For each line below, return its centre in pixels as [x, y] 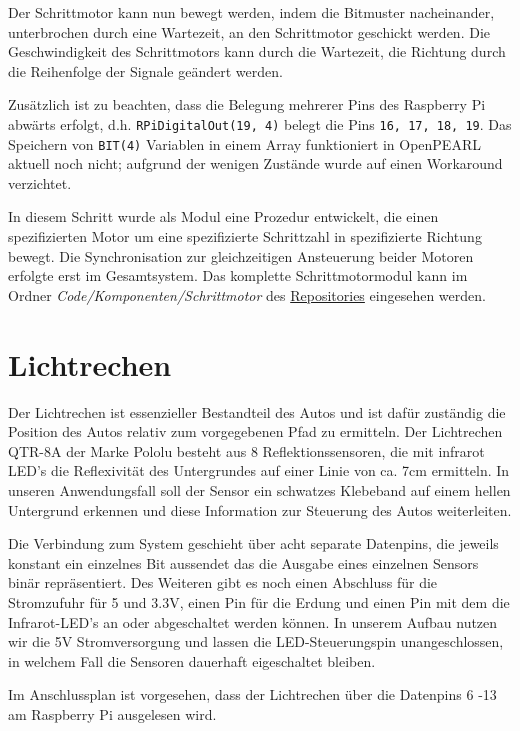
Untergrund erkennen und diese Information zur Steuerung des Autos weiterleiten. [260, 509]
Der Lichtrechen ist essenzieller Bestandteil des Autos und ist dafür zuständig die [257, 411]
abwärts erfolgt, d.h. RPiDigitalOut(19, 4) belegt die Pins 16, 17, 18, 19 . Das [260, 123]
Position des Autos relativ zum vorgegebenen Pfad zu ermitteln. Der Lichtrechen [255, 431]
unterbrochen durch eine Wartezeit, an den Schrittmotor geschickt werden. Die [249, 31]
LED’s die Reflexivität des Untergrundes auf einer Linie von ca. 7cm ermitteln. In [259, 470]
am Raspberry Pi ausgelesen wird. [112, 713]
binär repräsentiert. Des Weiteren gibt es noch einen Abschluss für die [223, 582]
